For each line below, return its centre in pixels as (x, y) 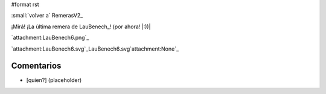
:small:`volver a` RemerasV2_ (47, 16)
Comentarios (36, 66)
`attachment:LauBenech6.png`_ (50, 38)
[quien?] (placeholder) (54, 80)
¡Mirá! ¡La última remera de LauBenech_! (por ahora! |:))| (81, 27)
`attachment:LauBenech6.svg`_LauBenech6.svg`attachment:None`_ (95, 49)
